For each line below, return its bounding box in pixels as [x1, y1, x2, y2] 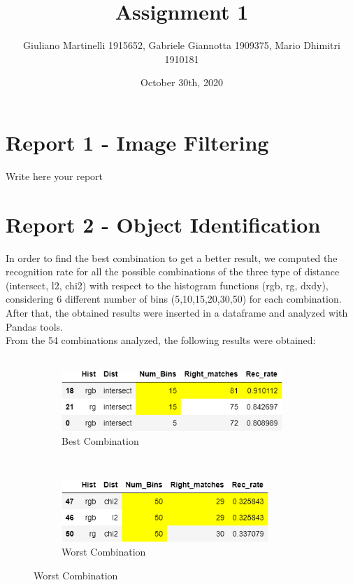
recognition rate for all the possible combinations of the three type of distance [6, 264, 340, 279]
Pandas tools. [6, 319, 64, 333]
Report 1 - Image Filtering [6, 128, 269, 156]
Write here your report [6, 168, 103, 183]
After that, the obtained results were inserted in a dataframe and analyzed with [6, 305, 348, 319]
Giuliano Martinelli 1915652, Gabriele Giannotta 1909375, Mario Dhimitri [23, 38, 340, 53]
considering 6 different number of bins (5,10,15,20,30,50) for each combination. [6, 291, 342, 306]
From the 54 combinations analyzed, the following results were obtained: [6, 333, 316, 347]
